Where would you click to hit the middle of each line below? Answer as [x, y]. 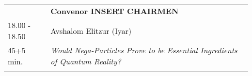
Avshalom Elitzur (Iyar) [91, 30]
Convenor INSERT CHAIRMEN [115, 11]
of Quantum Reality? [86, 61]
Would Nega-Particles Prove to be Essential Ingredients [144, 50]
